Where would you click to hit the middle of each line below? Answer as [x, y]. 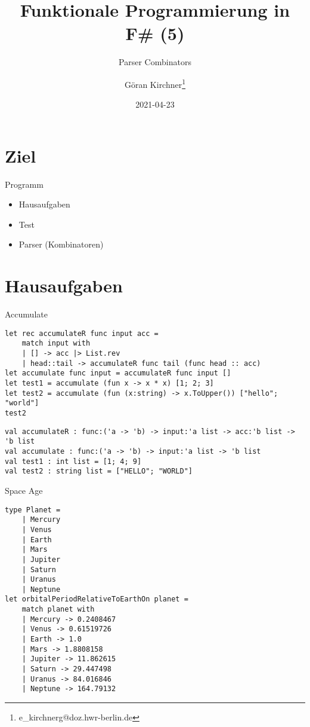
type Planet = [33, 510]
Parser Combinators [155, 62]
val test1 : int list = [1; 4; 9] [73, 461]
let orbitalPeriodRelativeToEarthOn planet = [97, 599]
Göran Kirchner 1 [155, 83]
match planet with [58, 610]
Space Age [24, 490]
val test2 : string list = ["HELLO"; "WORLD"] [99, 471]
